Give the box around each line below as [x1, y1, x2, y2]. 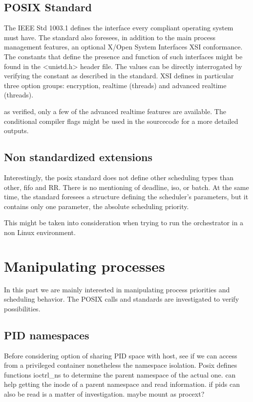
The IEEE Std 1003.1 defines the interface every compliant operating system [4, 23, 233, 33]
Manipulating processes [4, 256, 165, 276]
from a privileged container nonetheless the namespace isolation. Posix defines [4, 360, 237, 370]
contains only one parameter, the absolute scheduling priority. [4, 201, 189, 211]
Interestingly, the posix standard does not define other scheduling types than [4, 172, 234, 182]
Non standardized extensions [4, 149, 152, 165]
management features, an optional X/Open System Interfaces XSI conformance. [4, 42, 243, 52]
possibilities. [4, 303, 41, 313]
